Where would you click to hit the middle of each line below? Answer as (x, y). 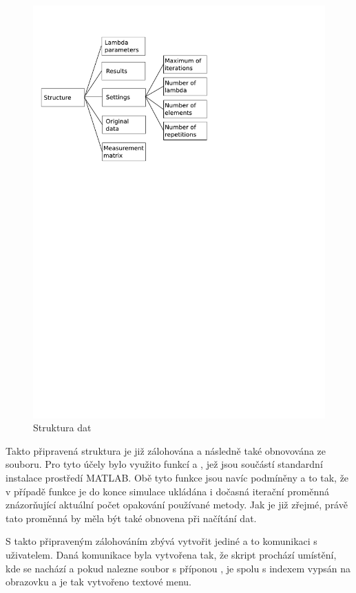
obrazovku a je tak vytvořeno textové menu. (98, 582)
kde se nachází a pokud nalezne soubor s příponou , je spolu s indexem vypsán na (178, 568)
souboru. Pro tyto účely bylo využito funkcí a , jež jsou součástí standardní (164, 464)
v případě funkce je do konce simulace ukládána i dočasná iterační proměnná (168, 491)
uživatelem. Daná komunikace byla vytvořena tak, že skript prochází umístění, (171, 555)
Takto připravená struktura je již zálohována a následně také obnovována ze (166, 450)
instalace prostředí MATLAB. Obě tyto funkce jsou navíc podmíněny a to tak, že (177, 478)
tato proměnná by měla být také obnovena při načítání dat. (131, 518)
